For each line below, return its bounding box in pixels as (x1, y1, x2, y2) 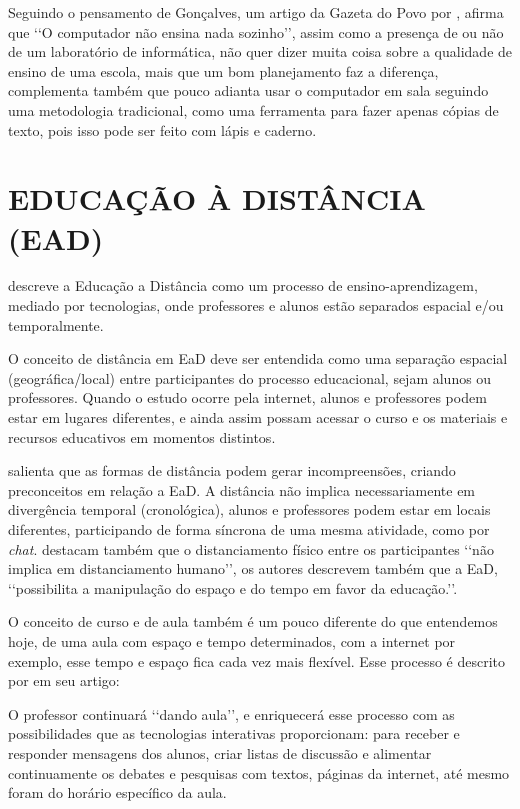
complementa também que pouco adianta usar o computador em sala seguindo (8, 80, 489, 101)
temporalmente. (8, 314, 104, 335)
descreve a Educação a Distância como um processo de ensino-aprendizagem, (8, 275, 478, 296)
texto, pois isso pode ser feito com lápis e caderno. (8, 119, 317, 140)
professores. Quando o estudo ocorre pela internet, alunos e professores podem (8, 387, 487, 408)
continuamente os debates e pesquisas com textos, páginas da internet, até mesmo (8, 762, 510, 783)
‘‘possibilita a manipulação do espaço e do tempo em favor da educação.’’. (8, 577, 458, 598)
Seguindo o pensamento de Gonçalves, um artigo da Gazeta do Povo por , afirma (8, 2, 504, 22)
